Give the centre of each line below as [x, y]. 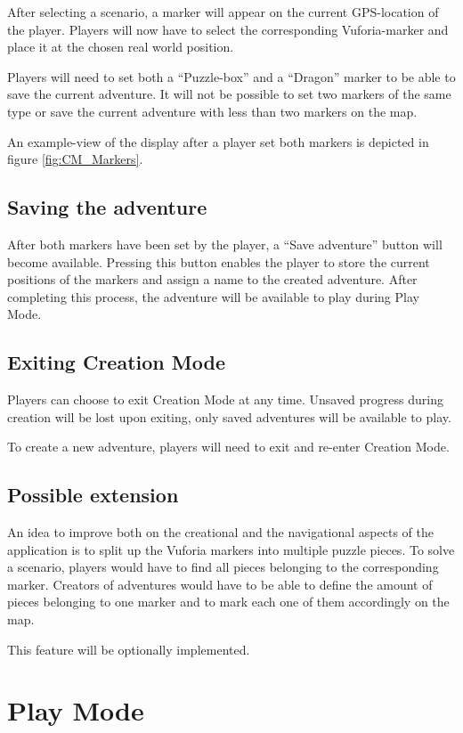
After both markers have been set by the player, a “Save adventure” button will [225, 244]
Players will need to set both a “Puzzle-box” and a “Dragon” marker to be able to [231, 76]
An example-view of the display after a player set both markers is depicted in [218, 141]
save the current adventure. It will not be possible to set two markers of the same [229, 94]
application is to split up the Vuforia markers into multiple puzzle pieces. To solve [231, 549]
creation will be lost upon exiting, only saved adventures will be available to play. [229, 416]
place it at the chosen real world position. [121, 47]
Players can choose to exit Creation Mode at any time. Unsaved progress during [225, 399]
